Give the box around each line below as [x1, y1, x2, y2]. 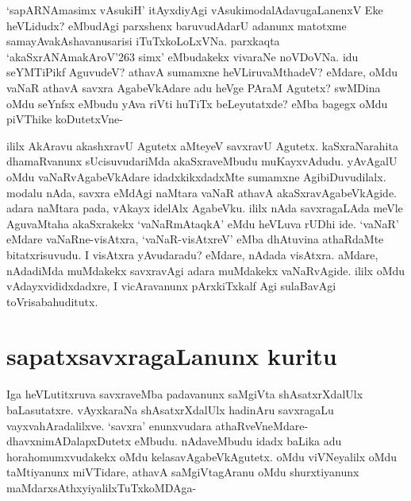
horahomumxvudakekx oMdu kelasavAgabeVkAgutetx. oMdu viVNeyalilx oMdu [6, 448, 398, 464]
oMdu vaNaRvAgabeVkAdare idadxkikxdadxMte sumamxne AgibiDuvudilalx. [6, 168, 386, 184]
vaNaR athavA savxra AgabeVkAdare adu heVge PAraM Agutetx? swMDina [6, 79, 381, 95]
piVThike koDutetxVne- [6, 111, 123, 127]
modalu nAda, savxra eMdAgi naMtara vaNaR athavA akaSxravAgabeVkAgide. [6, 184, 397, 200]
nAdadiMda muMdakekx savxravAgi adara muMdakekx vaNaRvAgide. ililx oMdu [6, 262, 405, 278]
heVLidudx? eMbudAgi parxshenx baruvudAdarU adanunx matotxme [6, 17, 347, 33]
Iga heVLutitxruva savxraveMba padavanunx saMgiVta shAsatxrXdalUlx [6, 386, 363, 402]
